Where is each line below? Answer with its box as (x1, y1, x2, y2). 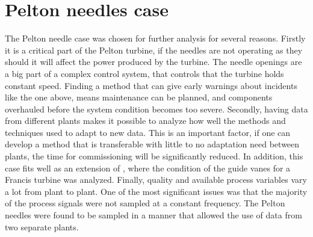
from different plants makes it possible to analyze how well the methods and (5, 114, 286, 127)
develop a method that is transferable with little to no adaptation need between (5, 138, 300, 150)
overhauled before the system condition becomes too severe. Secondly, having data (5, 102, 308, 115)
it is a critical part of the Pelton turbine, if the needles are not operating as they (5, 43, 303, 56)
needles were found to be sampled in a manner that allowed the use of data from (5, 209, 302, 221)
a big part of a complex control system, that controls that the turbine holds (5, 67, 284, 79)
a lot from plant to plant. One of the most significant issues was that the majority (5, 185, 308, 197)
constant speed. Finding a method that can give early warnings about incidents (5, 79, 297, 91)
